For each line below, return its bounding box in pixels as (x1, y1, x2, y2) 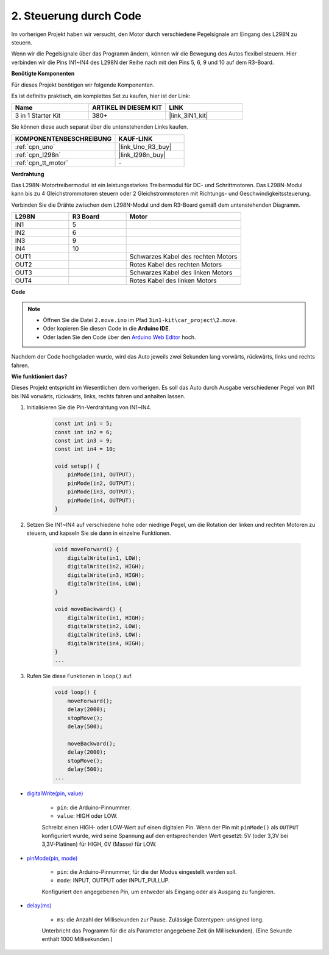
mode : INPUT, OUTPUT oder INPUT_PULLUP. (57, 877, 170, 884)
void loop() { (54, 689, 97, 696)
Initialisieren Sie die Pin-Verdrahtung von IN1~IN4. (26, 404, 152, 411)
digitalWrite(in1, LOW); (67, 554, 142, 561)
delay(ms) (26, 902, 52, 909)
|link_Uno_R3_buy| (118, 142, 172, 151)
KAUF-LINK (118, 134, 153, 143)
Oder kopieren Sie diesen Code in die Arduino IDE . (43, 325, 171, 332)
